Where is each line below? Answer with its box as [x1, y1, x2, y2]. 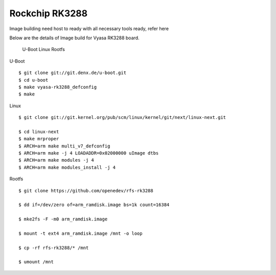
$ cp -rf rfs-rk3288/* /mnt [18, 245, 89, 251]
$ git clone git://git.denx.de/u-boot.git [18, 70, 127, 76]
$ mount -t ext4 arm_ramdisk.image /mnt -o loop [18, 230, 143, 236]
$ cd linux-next [18, 129, 59, 135]
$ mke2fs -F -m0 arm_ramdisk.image [18, 216, 108, 222]
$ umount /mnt [18, 259, 54, 265]
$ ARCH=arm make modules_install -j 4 [18, 164, 116, 170]
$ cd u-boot [18, 77, 49, 83]
